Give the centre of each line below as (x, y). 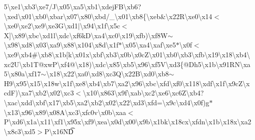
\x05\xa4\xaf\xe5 (149, 45)
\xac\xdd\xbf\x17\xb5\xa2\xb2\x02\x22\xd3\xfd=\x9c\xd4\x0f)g (107, 102)
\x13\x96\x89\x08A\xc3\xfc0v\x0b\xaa (65, 112)
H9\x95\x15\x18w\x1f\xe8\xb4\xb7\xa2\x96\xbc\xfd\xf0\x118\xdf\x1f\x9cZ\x (127, 83)
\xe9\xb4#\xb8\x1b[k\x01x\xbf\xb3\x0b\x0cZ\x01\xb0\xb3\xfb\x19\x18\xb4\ (127, 54)
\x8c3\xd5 (20, 131)
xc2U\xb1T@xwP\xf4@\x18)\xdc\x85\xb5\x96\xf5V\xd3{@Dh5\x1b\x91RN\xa (127, 64)
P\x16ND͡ (59, 131)
